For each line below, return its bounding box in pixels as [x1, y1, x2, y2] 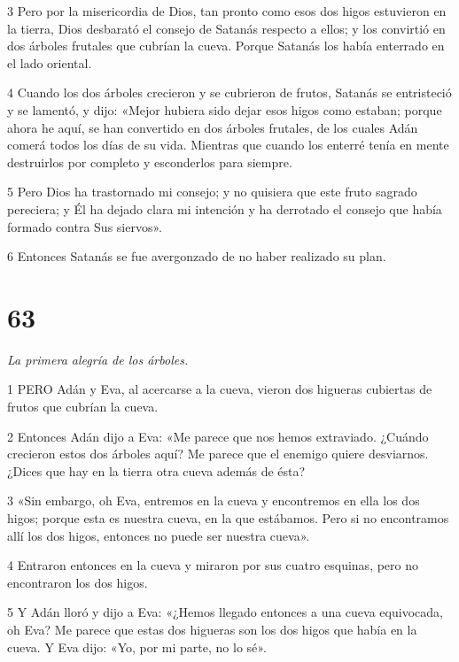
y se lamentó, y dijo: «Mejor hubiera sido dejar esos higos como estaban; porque [7, 100, 442, 119]
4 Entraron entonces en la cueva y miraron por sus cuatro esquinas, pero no [7, 556, 419, 574]
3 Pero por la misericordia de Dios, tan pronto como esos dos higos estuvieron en [7, 2, 447, 19]
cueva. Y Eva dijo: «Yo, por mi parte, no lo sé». [7, 637, 267, 656]
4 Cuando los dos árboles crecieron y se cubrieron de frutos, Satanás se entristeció [7, 83, 452, 102]
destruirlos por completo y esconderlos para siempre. [7, 152, 292, 171]
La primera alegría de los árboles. [7, 350, 189, 368]
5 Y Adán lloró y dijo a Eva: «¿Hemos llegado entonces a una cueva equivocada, [7, 603, 443, 621]
